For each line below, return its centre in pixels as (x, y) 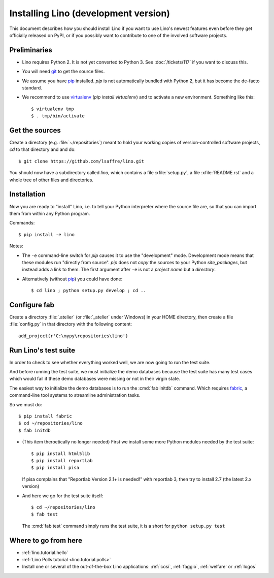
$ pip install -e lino (47, 234)
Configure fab (32, 305)
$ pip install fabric (45, 416)
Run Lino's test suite (42, 350)
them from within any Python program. (50, 213)
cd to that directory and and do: (43, 149)
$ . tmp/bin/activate (58, 116)
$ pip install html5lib (61, 454)
